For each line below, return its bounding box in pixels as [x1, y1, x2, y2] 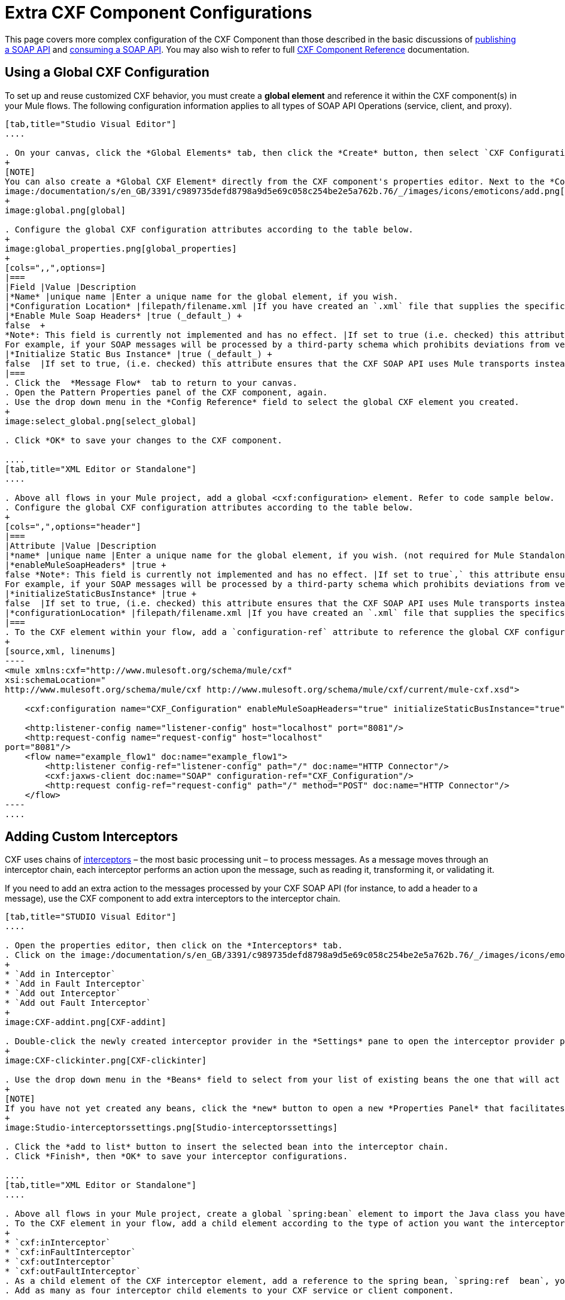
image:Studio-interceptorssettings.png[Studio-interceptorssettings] [5, 1123, 338, 1133]
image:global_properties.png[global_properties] [5, 243, 237, 253]
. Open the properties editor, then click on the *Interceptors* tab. [5, 941, 343, 951]
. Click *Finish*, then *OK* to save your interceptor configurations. [5, 1151, 348, 1162]
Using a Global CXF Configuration [5, 65, 209, 80]
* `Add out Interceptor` [5, 988, 121, 999]
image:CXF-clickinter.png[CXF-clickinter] [5, 1056, 207, 1066]
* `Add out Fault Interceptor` [5, 998, 151, 1008]
